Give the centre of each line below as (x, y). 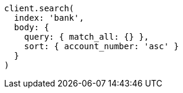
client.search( (39, 8)
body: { (31, 27)
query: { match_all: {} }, (86, 37)
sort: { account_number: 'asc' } (102, 46)
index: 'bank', (49, 18)
